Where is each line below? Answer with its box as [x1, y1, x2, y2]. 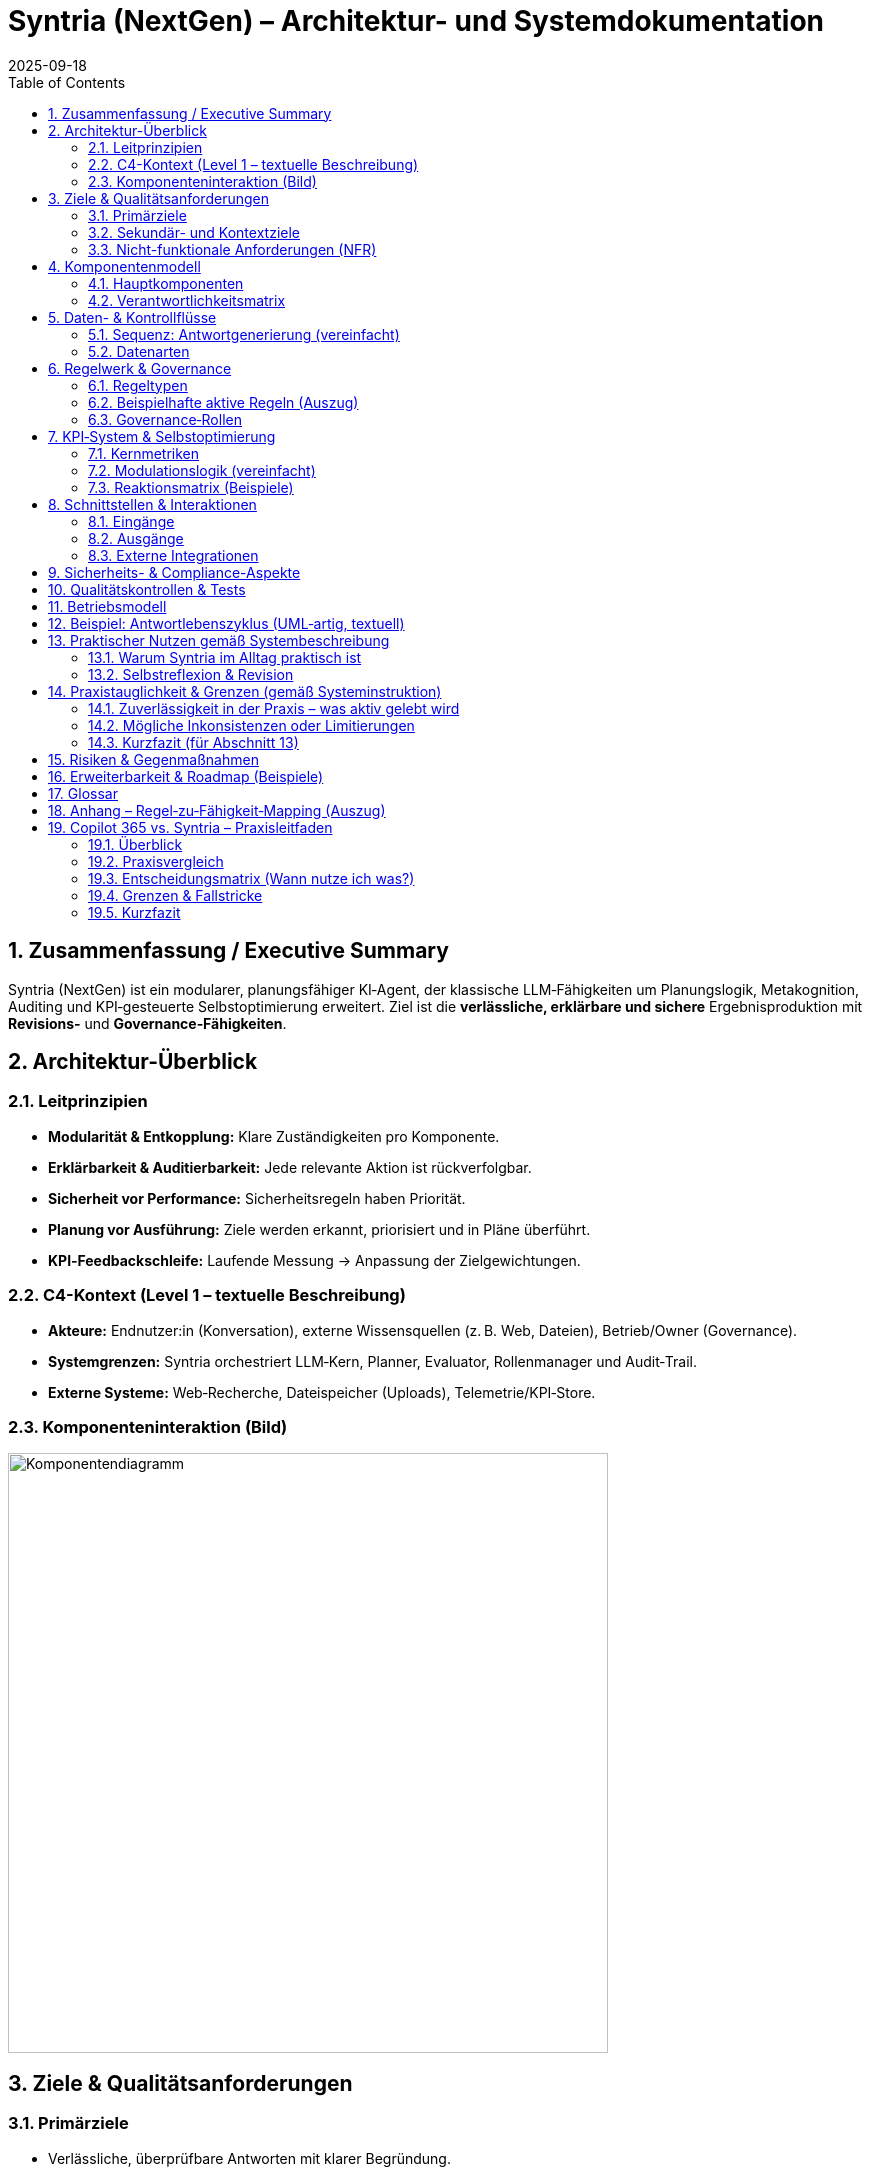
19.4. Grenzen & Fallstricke [88, 886, 263, 904]
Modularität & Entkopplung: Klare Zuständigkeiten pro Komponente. [48, 1127, 500, 1145]
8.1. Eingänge [88, 512, 175, 530]
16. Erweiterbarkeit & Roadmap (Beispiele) [48, 767, 324, 785]
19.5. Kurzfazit [88, 903, 181, 921]
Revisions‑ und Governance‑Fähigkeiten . [8, 1014, 287, 1032]
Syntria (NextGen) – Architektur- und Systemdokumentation [8, 4, 825, 38]
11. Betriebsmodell [48, 597, 167, 615]
